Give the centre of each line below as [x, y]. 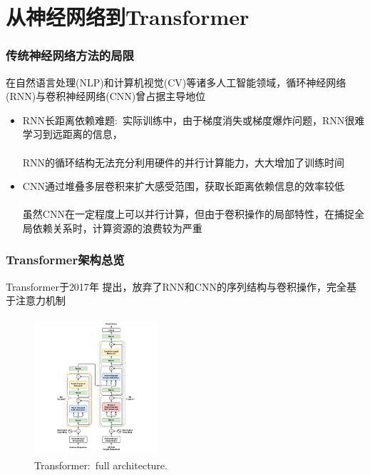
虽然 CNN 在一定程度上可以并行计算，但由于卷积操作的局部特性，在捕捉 [188, 214]
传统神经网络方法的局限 [70, 55]
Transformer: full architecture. [101, 465]
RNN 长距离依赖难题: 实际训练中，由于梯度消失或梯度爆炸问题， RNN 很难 [194, 120]
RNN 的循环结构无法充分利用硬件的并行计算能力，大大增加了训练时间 [184, 162]
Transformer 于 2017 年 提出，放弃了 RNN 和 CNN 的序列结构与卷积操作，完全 [176, 286]
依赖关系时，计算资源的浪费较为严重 [117, 227]
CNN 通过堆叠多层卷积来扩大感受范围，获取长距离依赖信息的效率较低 [183, 186]
